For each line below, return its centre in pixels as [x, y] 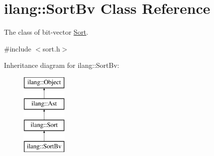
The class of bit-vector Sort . [46, 32]
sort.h [51, 48]
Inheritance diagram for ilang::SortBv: [62, 65]
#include [18, 48]
